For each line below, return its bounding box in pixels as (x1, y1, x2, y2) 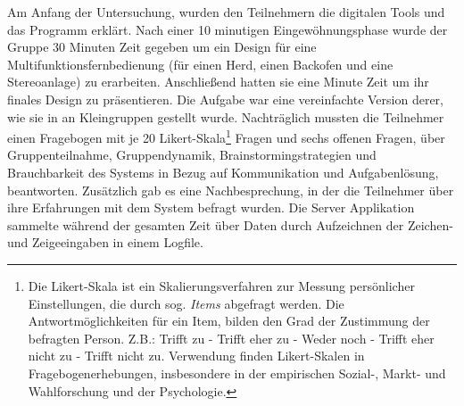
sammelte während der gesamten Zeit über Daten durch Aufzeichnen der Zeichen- (7, 215, 453, 234)
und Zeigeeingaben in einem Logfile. (7, 233, 203, 252)
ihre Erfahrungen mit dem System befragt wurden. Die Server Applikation (7, 198, 415, 217)
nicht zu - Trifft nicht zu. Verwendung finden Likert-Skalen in (28, 346, 365, 365)
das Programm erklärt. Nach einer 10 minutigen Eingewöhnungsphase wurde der (7, 20, 448, 38)
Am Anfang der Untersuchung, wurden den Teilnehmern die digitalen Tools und (7, 3, 445, 21)
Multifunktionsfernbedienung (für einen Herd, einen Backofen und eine (7, 54, 394, 73)
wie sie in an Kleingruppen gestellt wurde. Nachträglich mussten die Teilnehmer (7, 107, 444, 126)
